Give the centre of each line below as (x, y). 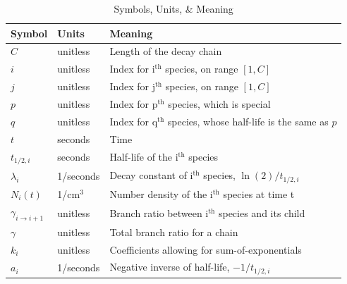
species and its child (262, 212)
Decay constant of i (151, 175)
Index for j (132, 86)
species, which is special (219, 103)
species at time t (259, 193)
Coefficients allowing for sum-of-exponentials (206, 249)
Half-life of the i (144, 157)
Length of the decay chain (166, 51)
